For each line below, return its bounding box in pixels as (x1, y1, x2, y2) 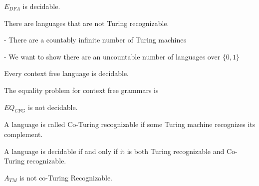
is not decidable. (27, 101, 78, 112)
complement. (4, 128, 43, 139)
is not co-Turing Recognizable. (19, 172, 113, 182)
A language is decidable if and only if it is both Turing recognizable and (4, 145, 225, 156)
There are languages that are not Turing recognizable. (4, 17, 169, 28)
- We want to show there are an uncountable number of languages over (4, 51, 221, 61)
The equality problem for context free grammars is (4, 84, 159, 95)
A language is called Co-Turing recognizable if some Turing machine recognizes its (4, 119, 256, 129)
